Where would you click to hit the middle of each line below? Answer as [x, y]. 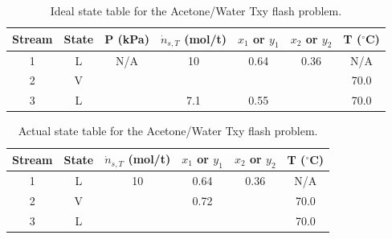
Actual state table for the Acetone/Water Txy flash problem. [168, 131]
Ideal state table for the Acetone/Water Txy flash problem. [196, 10]
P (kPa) [127, 39]
